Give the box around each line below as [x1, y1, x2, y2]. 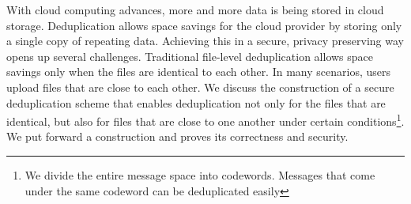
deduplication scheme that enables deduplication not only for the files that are [6, 94, 386, 111]
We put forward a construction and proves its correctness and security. [6, 128, 349, 145]
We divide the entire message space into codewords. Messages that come [25, 167, 375, 183]
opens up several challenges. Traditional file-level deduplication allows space [6, 47, 374, 64]
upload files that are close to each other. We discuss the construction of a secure [6, 78, 394, 95]
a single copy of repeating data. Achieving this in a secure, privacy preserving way [6, 32, 404, 49]
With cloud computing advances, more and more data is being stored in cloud [6, 2, 384, 17]
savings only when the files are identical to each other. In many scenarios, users [6, 63, 390, 80]
